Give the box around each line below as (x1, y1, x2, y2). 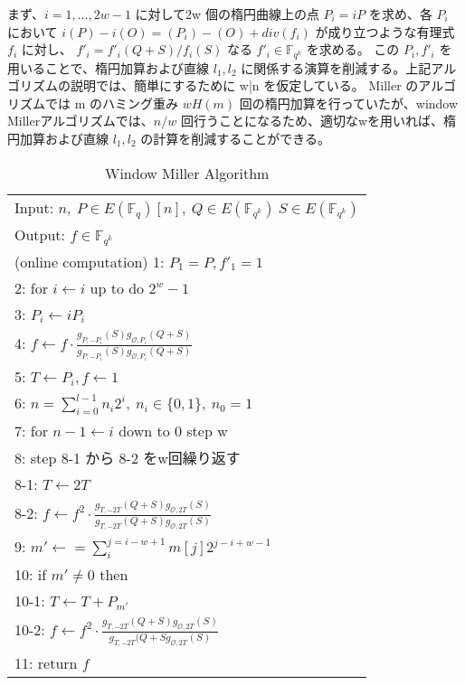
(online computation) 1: (14, 250, 165, 272)
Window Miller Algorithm (104, 162, 270, 183)
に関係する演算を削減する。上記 (241, 58, 432, 77)
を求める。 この (306, 40, 400, 59)
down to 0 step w (119, 420, 228, 442)
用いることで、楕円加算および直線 (7, 58, 210, 77)
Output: (14, 223, 66, 245)
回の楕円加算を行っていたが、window (239, 93, 459, 112)
